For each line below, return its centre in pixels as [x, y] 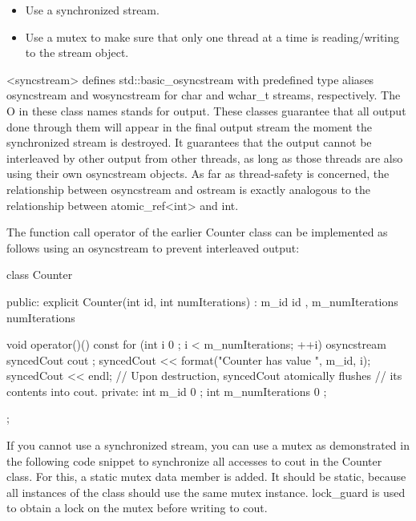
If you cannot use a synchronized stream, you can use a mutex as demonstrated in [208, 445]
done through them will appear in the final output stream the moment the [189, 126]
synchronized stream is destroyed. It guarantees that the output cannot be [189, 142]
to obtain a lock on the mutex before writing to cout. [137, 508]
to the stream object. [77, 53]
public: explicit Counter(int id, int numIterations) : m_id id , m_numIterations [202, 301]
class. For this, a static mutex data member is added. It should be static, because [206, 477]
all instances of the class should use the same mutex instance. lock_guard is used [206, 492]
